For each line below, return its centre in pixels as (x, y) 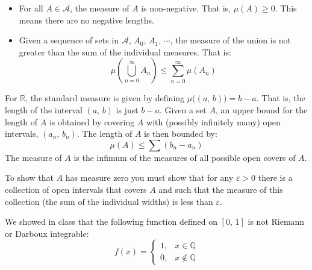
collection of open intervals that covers (76, 189)
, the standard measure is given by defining (105, 98)
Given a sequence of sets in (69, 40)
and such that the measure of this (221, 189)
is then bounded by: (181, 133)
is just (127, 109)
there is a (275, 177)
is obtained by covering (92, 121)
